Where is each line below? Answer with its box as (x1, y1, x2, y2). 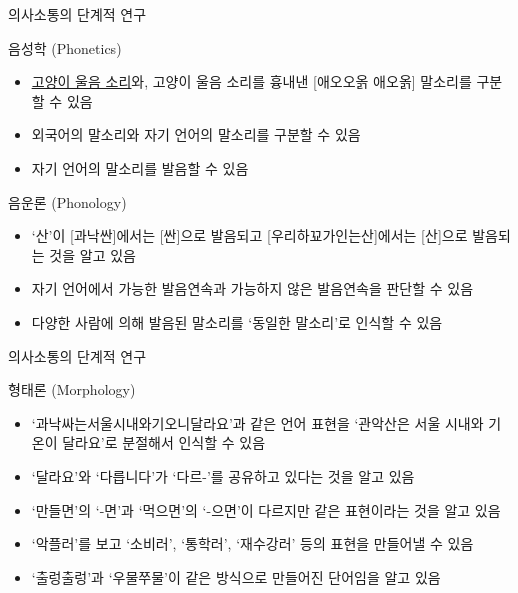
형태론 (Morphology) (8, 379, 136, 400)
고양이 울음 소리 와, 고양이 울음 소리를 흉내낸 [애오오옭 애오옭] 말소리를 (31, 71, 472, 92)
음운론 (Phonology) (8, 191, 127, 212)
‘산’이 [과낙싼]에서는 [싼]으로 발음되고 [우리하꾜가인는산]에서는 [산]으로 (31, 225, 468, 246)
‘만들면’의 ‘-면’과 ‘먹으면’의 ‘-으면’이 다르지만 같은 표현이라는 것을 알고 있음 (31, 499, 501, 520)
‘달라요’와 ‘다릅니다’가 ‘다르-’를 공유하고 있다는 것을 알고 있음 (31, 465, 415, 486)
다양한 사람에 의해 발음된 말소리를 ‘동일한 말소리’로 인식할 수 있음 (31, 311, 443, 332)
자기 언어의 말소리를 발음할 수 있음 (31, 157, 249, 178)
